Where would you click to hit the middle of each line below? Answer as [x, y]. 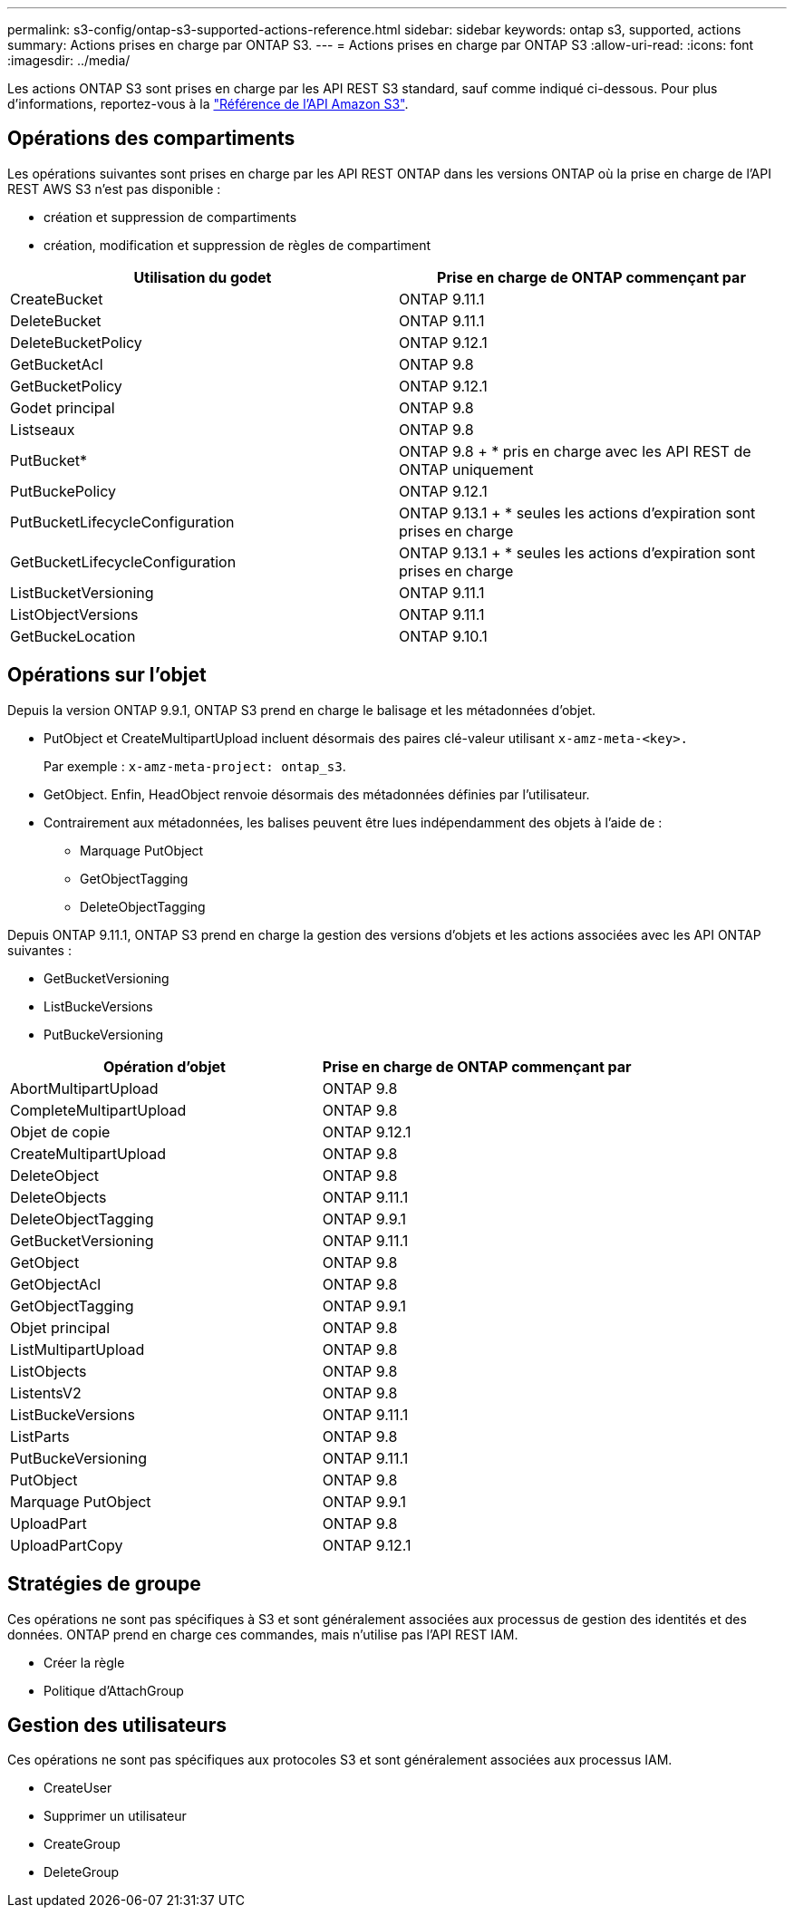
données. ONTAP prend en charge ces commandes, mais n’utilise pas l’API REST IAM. [263, 1634]
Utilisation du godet [203, 277]
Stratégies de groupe [104, 1584]
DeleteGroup [82, 1872]
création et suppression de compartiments [170, 217]
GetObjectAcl [56, 1284]
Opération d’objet [164, 1066]
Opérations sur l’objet [107, 675]
